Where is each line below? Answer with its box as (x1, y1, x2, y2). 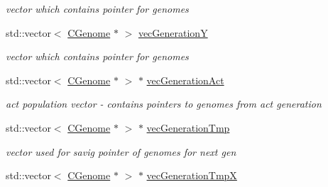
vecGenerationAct (146, 72, 224, 87)
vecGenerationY (138, 25, 208, 40)
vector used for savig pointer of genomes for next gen (6, 144, 236, 159)
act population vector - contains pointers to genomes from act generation (6, 96, 322, 111)
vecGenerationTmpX (146, 168, 237, 183)
